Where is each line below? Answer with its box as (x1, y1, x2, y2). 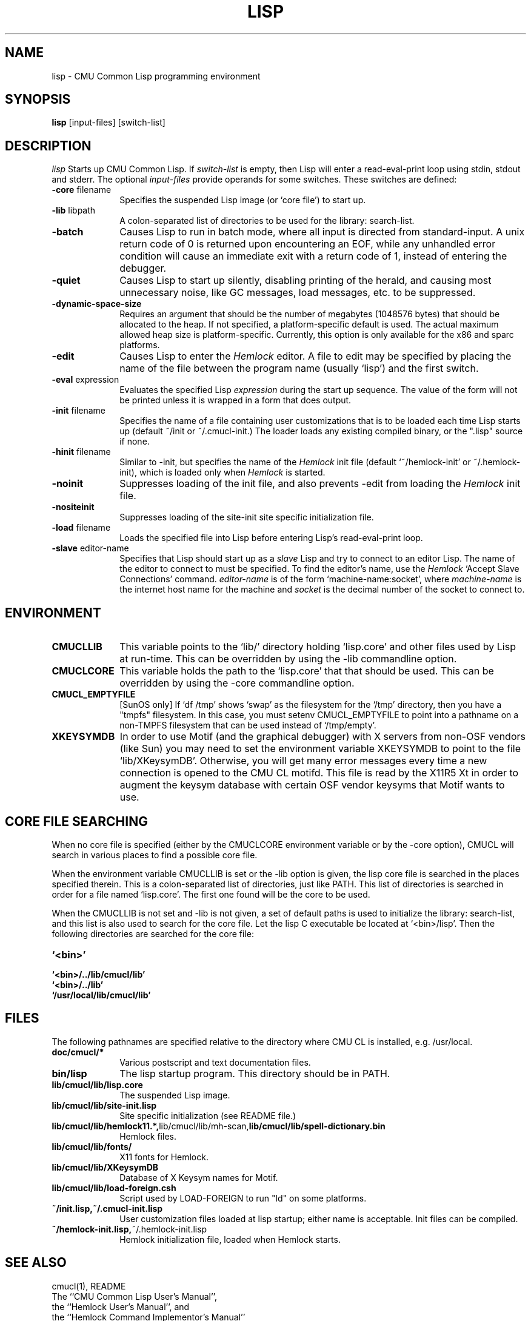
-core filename (52, 184, 112, 195)
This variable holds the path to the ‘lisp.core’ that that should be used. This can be (119, 665, 494, 677)
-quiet (52, 274, 81, 287)
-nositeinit (52, 502, 95, 513)
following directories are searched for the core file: (52, 928, 254, 939)
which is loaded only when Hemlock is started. (139, 467, 326, 478)
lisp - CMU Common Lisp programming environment (52, 70, 261, 81)
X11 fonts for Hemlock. (119, 1151, 209, 1162)
